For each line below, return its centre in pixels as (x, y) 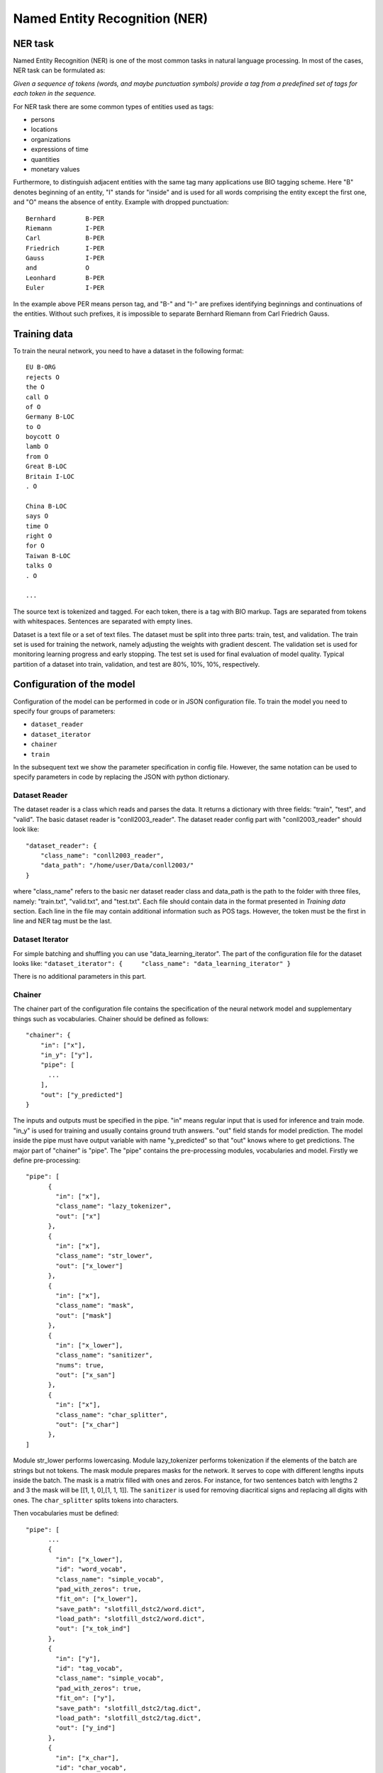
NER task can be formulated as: (59, 70)
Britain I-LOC (50, 476)
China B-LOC (46, 506)
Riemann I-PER (65, 228)
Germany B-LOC (50, 417)
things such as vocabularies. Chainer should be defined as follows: (111, 1018)
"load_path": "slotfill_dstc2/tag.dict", (129, 1718)
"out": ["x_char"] (88, 1425)
